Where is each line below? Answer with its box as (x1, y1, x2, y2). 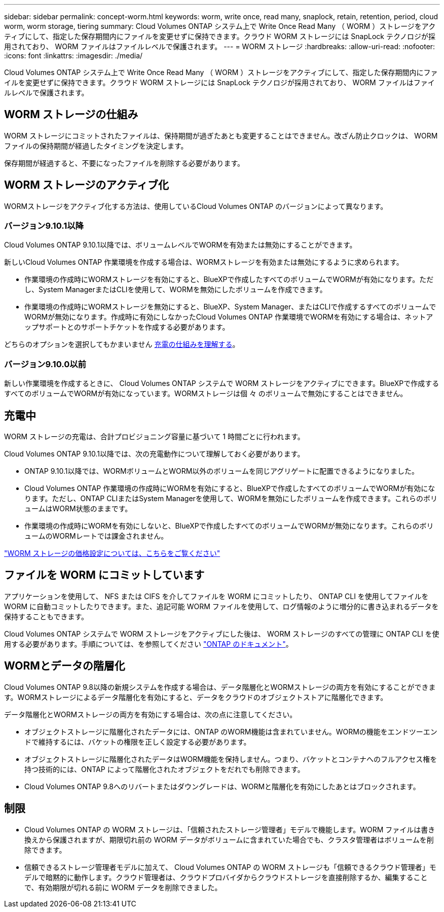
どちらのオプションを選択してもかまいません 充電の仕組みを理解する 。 (4, 340, 240, 349)
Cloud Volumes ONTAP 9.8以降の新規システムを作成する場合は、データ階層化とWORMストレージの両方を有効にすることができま (4, 682, 436, 691)
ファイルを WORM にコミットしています (4, 569, 205, 582)
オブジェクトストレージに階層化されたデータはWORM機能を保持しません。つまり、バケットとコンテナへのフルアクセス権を (24, 754, 437, 763)
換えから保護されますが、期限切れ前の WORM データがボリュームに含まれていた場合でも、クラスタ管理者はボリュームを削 (24, 835, 434, 844)
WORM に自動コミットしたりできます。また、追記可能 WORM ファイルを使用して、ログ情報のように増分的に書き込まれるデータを (4, 602, 439, 611)
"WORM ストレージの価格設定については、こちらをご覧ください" (4, 549, 220, 558)
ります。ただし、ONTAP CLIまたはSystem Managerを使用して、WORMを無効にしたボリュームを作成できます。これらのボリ (24, 494, 438, 503)
